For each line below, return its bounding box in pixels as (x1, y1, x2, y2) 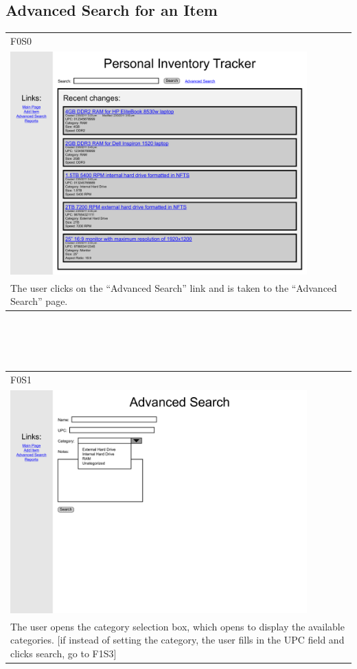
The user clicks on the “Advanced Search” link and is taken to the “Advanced (10, 280, 337, 295)
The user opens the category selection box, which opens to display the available (10, 619, 345, 633)
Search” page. (10, 294, 68, 308)
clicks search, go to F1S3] (10, 646, 117, 660)
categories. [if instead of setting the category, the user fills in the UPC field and (10, 633, 345, 647)
